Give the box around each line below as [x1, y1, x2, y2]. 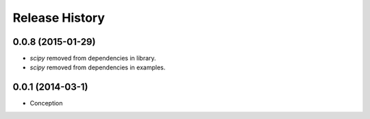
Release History [12, 10, 106, 25]
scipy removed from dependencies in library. [29, 54, 157, 63]
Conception [29, 99, 63, 107]
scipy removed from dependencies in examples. [29, 63, 166, 71]
